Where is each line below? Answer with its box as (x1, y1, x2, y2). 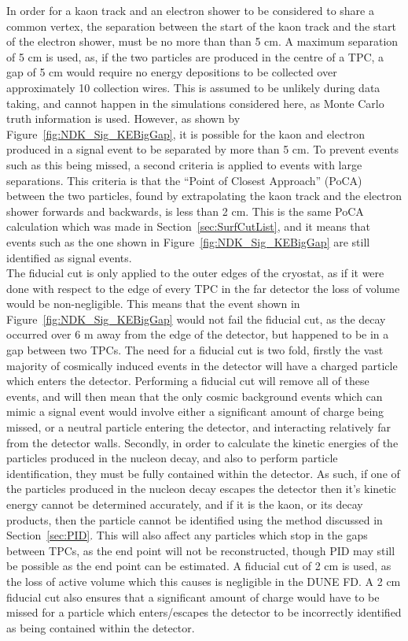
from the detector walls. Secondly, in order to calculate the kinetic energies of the (6, 434, 399, 450)
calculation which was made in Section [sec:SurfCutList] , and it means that (6, 218, 370, 235)
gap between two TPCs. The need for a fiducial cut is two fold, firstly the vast (6, 342, 384, 358)
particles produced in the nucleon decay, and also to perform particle (6, 450, 338, 466)
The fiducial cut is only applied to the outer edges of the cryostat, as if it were (6, 265, 384, 281)
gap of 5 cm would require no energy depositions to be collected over (6, 64, 337, 80)
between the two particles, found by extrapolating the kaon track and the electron (6, 187, 402, 204)
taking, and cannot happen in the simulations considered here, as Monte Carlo (6, 94, 384, 111)
